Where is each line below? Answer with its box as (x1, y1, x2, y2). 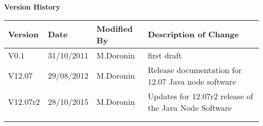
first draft (148, 49, 182, 61)
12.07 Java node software (148, 75, 236, 87)
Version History (4, 2, 60, 12)
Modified (96, 22, 133, 34)
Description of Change (148, 28, 239, 40)
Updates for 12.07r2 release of (148, 90, 253, 102)
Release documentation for (148, 64, 242, 76)
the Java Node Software (148, 101, 232, 113)
